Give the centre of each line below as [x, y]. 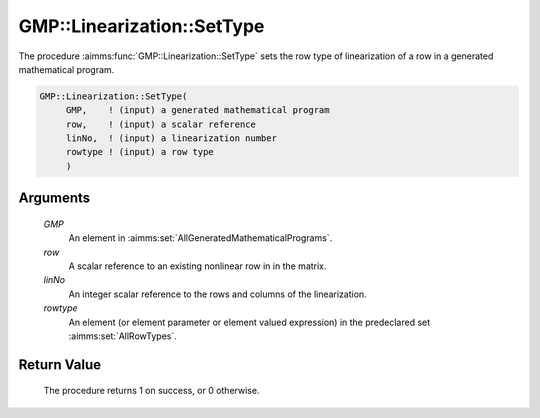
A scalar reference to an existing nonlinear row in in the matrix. [197, 266]
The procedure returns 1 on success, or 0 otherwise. [151, 391]
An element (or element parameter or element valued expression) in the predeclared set [249, 322]
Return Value [60, 364]
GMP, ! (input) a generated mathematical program [197, 110]
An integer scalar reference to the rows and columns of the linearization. [217, 294]
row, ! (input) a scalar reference [161, 124]
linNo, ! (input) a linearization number [171, 138]
